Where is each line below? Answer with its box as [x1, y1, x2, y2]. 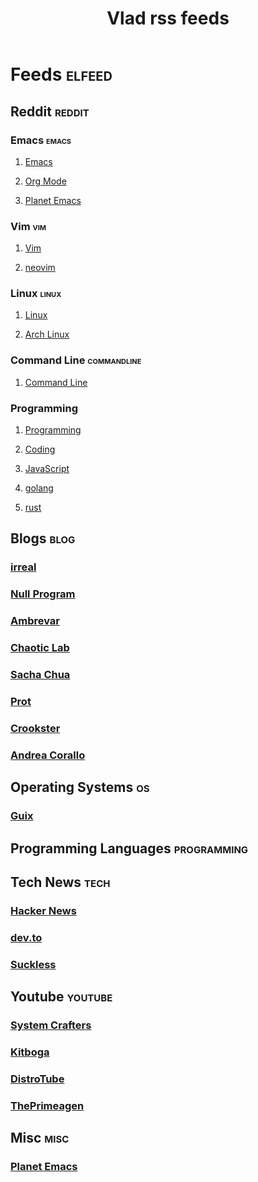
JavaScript [24, 463, 70, 475]
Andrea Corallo [10, 748, 86, 762]
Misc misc [10, 1130, 70, 1147]
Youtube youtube [10, 988, 113, 1006]
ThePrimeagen [10, 1098, 85, 1112]
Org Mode [24, 175, 67, 187]
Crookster [10, 721, 61, 735]
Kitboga [10, 1045, 50, 1059]
